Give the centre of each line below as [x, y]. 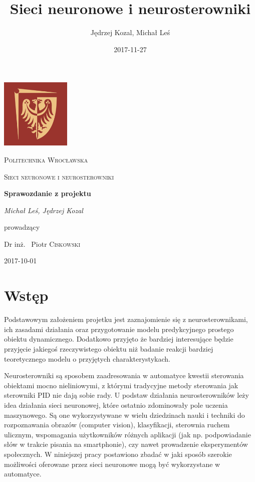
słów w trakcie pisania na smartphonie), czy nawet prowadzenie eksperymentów [126, 444]
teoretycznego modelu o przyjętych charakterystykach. [87, 358]
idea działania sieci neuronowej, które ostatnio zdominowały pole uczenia [116, 405]
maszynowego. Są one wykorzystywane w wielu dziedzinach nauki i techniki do [124, 415]
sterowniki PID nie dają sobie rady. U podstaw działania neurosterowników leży [126, 395]
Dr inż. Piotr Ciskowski [42, 244]
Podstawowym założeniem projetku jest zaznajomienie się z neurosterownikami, [126, 319]
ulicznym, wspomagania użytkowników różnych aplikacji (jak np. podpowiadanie [127, 434]
